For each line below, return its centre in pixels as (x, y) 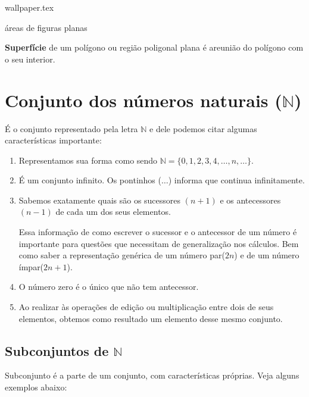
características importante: (53, 140)
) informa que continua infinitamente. (236, 180)
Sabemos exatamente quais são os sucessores (100, 200)
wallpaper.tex (29, 7)
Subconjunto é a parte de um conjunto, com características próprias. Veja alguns (152, 375)
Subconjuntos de (57, 350)
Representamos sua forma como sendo (88, 160)
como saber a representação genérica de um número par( (122, 255)
